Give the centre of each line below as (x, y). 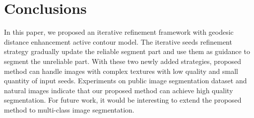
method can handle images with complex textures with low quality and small (121, 71)
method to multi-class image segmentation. (69, 109)
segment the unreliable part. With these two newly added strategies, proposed (123, 61)
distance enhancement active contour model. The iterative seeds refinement (118, 41)
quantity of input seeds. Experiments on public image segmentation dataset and (126, 81)
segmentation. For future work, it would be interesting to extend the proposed (123, 100)
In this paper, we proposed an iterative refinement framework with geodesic (119, 32)
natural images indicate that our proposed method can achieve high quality (119, 90)
